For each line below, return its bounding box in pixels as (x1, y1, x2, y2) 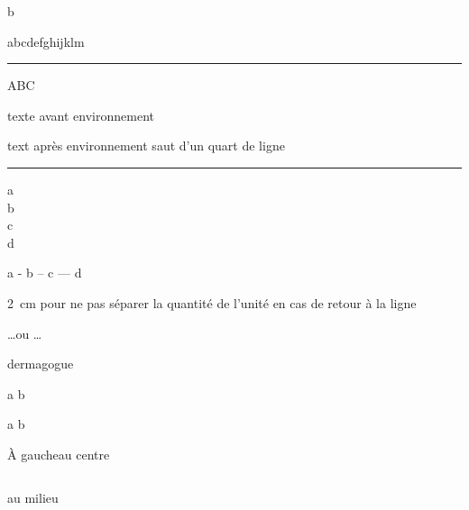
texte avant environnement (7, 105, 154, 124)
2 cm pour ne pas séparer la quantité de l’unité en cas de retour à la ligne (7, 293, 417, 312)
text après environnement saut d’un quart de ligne (7, 136, 285, 155)
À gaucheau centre (7, 444, 110, 463)
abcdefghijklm (7, 32, 85, 50)
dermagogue (7, 354, 74, 373)
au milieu (7, 487, 59, 506)
